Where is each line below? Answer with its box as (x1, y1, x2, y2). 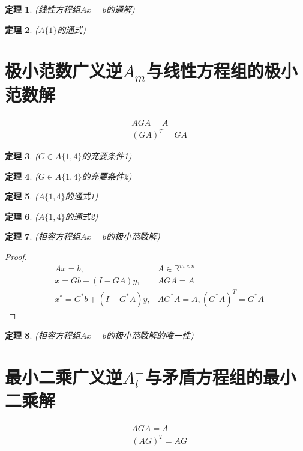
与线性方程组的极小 (146, 58, 298, 83)
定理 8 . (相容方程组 (5, 329, 80, 342)
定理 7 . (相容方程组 (5, 230, 80, 243)
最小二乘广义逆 (5, 365, 123, 389)
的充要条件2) (82, 169, 132, 182)
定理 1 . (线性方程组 (5, 3, 80, 15)
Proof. (5, 250, 27, 263)
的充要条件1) (82, 150, 132, 162)
